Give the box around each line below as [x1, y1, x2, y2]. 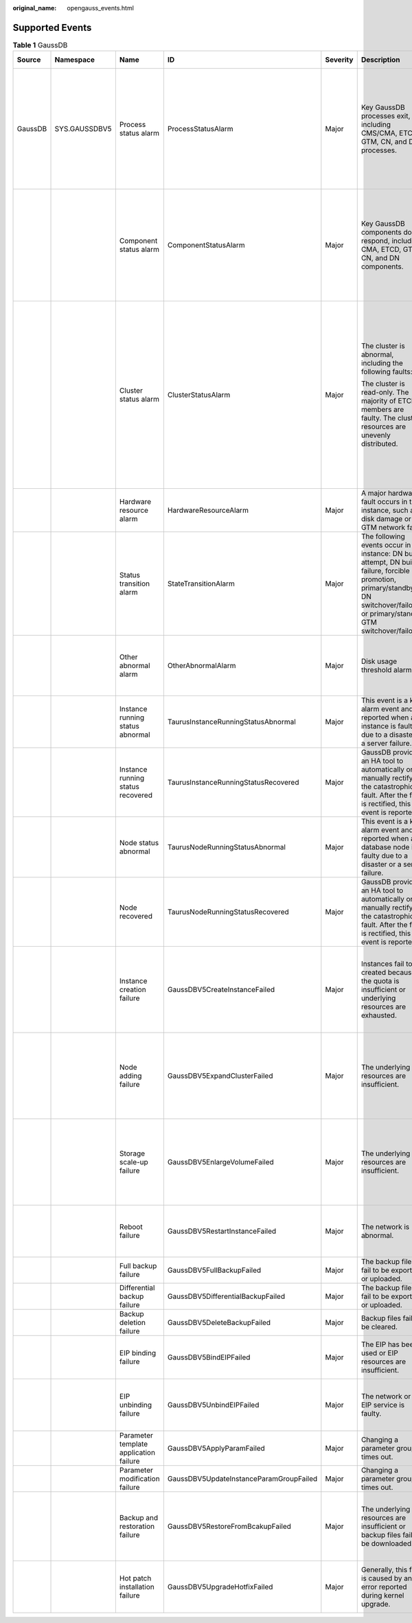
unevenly [360, 430, 391, 440]
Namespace [54, 55, 95, 65]
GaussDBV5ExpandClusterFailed [167, 1071, 273, 1081]
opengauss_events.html [67, 4, 134, 12]
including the [360, 358, 403, 368]
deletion [119, 1318, 146, 1328]
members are [360, 405, 404, 415]
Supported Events [12, 21, 92, 34]
